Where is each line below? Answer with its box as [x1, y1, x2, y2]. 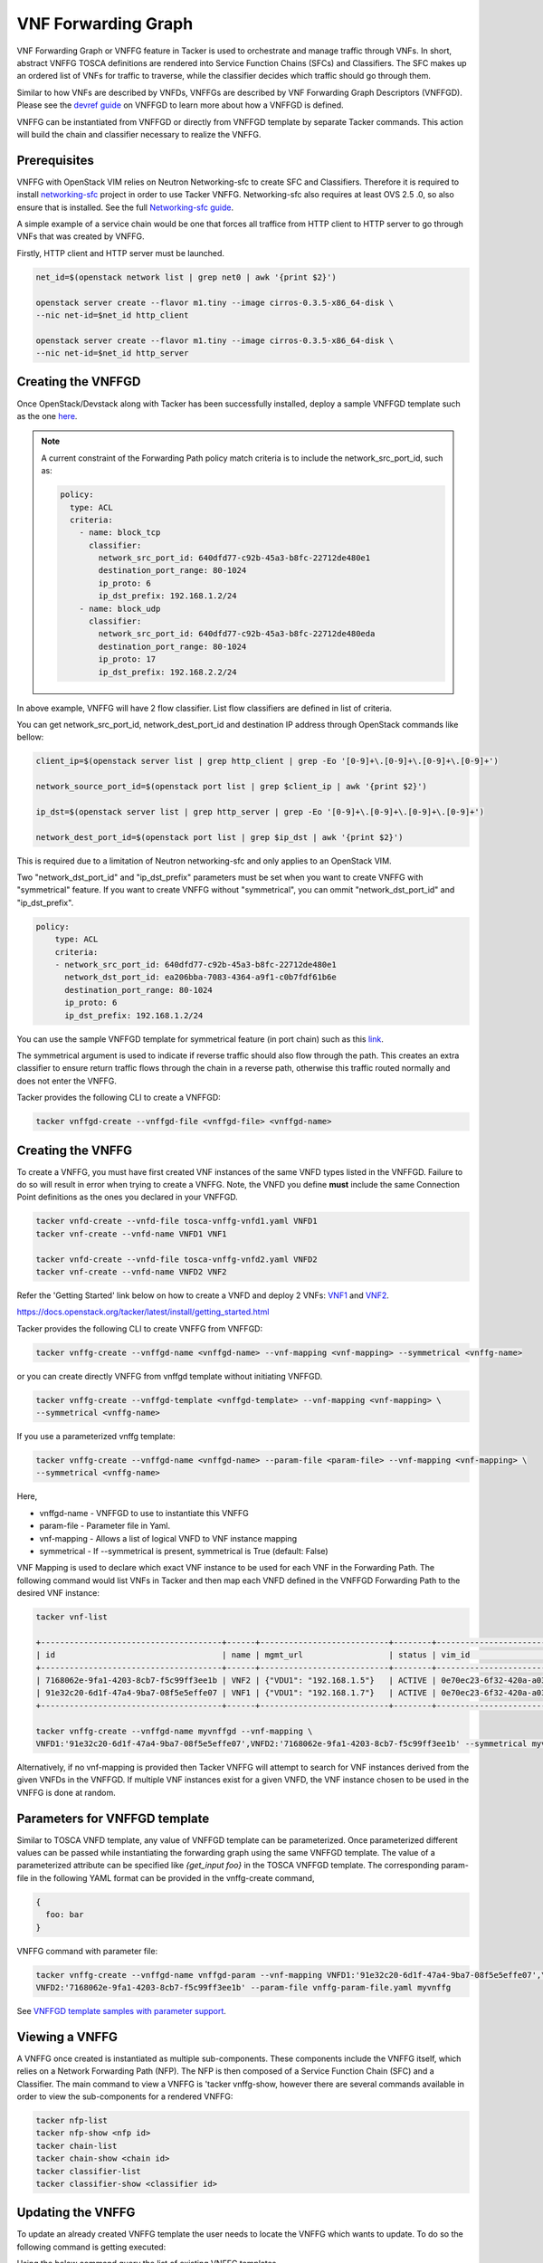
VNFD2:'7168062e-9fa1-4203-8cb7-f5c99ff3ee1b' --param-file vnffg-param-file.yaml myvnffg [35, 1982, 452, 1992]
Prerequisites [16, 152, 94, 167]
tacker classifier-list [35, 2166, 142, 2176]
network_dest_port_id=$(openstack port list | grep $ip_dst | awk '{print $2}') [35, 832, 404, 842]
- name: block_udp [79, 603, 161, 614]
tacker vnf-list [35, 1612, 109, 1622]
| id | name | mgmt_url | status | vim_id [35, 1650, 471, 1660]
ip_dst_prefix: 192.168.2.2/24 [98, 666, 237, 677]
